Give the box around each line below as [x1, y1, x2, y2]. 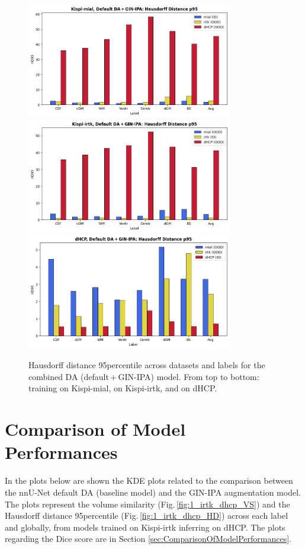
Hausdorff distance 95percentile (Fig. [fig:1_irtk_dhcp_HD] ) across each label [5, 509, 288, 522]
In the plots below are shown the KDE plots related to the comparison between [5, 474, 293, 487]
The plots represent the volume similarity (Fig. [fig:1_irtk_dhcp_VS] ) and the [5, 497, 290, 510]
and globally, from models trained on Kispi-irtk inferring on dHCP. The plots [5, 521, 285, 533]
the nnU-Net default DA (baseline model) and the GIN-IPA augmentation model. [5, 486, 301, 498]
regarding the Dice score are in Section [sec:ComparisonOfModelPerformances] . [5, 532, 291, 545]
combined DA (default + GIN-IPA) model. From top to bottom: [28, 370, 259, 382]
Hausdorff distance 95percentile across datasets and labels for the [28, 359, 265, 371]
